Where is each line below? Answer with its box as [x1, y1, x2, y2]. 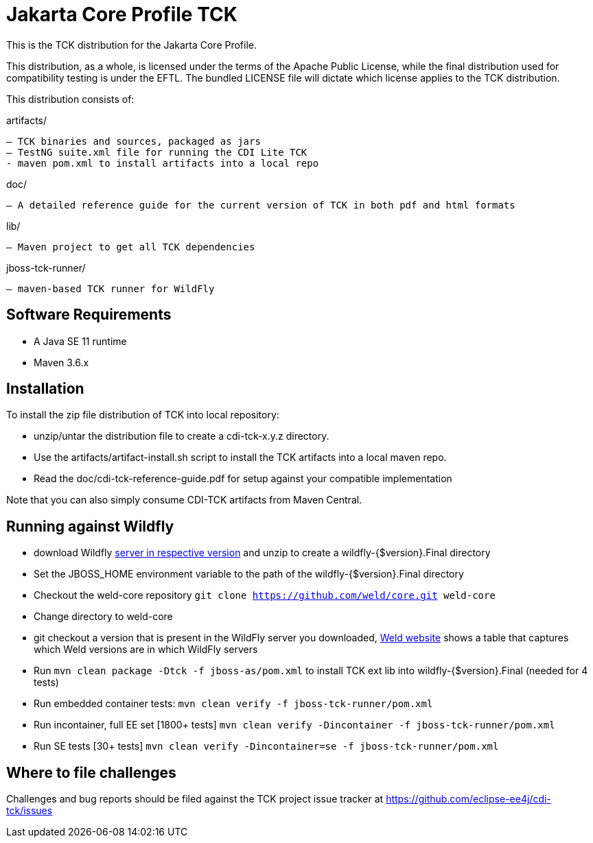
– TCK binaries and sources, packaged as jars [6, 135, 261, 147]
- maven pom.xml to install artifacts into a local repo [6, 157, 319, 169]
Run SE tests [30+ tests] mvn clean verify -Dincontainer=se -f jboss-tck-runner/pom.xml [34, 740, 499, 752]
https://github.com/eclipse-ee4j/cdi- [386, 793, 551, 805]
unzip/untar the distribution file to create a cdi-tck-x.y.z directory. [34, 430, 329, 442]
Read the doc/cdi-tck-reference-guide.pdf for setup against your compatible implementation [34, 473, 452, 485]
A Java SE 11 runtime [34, 335, 127, 347]
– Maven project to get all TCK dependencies [6, 241, 255, 252]
